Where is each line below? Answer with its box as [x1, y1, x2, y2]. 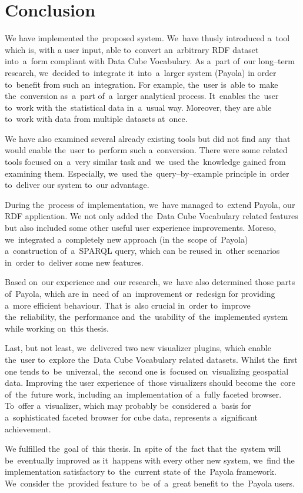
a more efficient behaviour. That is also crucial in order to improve [5, 299, 251, 311]
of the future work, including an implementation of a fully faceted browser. [5, 388, 282, 400]
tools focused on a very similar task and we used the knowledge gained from [5, 155, 286, 168]
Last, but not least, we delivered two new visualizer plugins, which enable [5, 342, 271, 354]
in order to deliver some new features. [5, 256, 144, 268]
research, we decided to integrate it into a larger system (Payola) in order [5, 66, 277, 78]
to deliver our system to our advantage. [5, 178, 149, 191]
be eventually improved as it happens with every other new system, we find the [5, 454, 295, 466]
